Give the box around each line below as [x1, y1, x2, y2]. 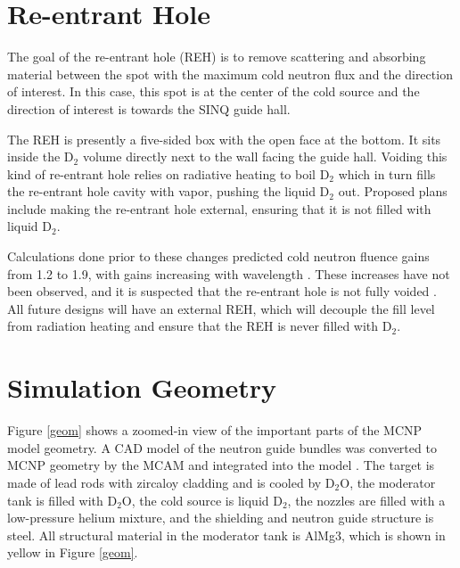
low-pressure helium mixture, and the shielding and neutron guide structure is [7, 508, 434, 527]
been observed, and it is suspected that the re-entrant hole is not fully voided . [7, 282, 437, 300]
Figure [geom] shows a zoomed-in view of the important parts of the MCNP [7, 421, 423, 440]
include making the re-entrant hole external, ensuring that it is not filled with [7, 199, 431, 218]
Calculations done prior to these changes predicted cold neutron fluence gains [7, 247, 430, 266]
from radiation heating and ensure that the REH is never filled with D [7, 317, 392, 335]
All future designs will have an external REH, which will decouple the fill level [7, 299, 435, 317]
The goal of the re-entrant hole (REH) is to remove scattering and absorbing [7, 47, 426, 66]
